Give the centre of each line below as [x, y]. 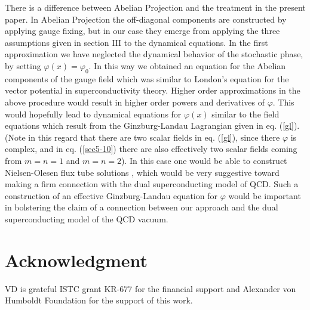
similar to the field [245, 114]
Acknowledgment [76, 260]
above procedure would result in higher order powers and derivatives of [135, 102]
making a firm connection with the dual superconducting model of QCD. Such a [152, 184]
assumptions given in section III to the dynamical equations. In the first [136, 42]
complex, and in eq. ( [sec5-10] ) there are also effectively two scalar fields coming [151, 149]
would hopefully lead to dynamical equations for [93, 114]
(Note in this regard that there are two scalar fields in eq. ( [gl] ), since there [142, 137]
